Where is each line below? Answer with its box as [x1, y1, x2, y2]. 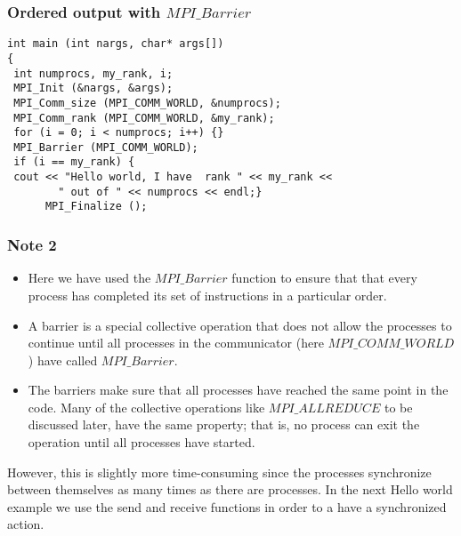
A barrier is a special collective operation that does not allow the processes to [28, 316, 452, 334]
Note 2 [7, 234, 57, 256]
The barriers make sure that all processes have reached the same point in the [28, 380, 449, 399]
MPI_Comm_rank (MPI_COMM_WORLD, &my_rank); [13, 111, 275, 124]
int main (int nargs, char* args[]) [7, 37, 224, 51]
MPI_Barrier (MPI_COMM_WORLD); [13, 140, 198, 154]
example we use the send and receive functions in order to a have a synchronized [7, 497, 447, 516]
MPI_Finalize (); [44, 200, 148, 213]
